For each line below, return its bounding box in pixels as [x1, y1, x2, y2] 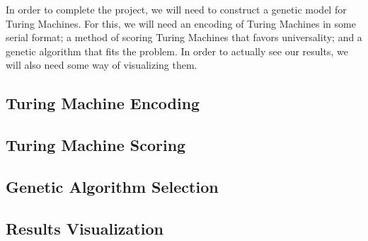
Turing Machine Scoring [6, 134, 186, 156]
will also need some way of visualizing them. [6, 57, 197, 72]
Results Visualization [6, 217, 163, 239]
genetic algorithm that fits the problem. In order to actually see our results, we [6, 43, 348, 58]
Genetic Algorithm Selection [6, 175, 219, 197]
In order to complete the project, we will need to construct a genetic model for [6, 2, 347, 16]
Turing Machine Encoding [6, 92, 200, 114]
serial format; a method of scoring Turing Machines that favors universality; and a [6, 30, 362, 45]
